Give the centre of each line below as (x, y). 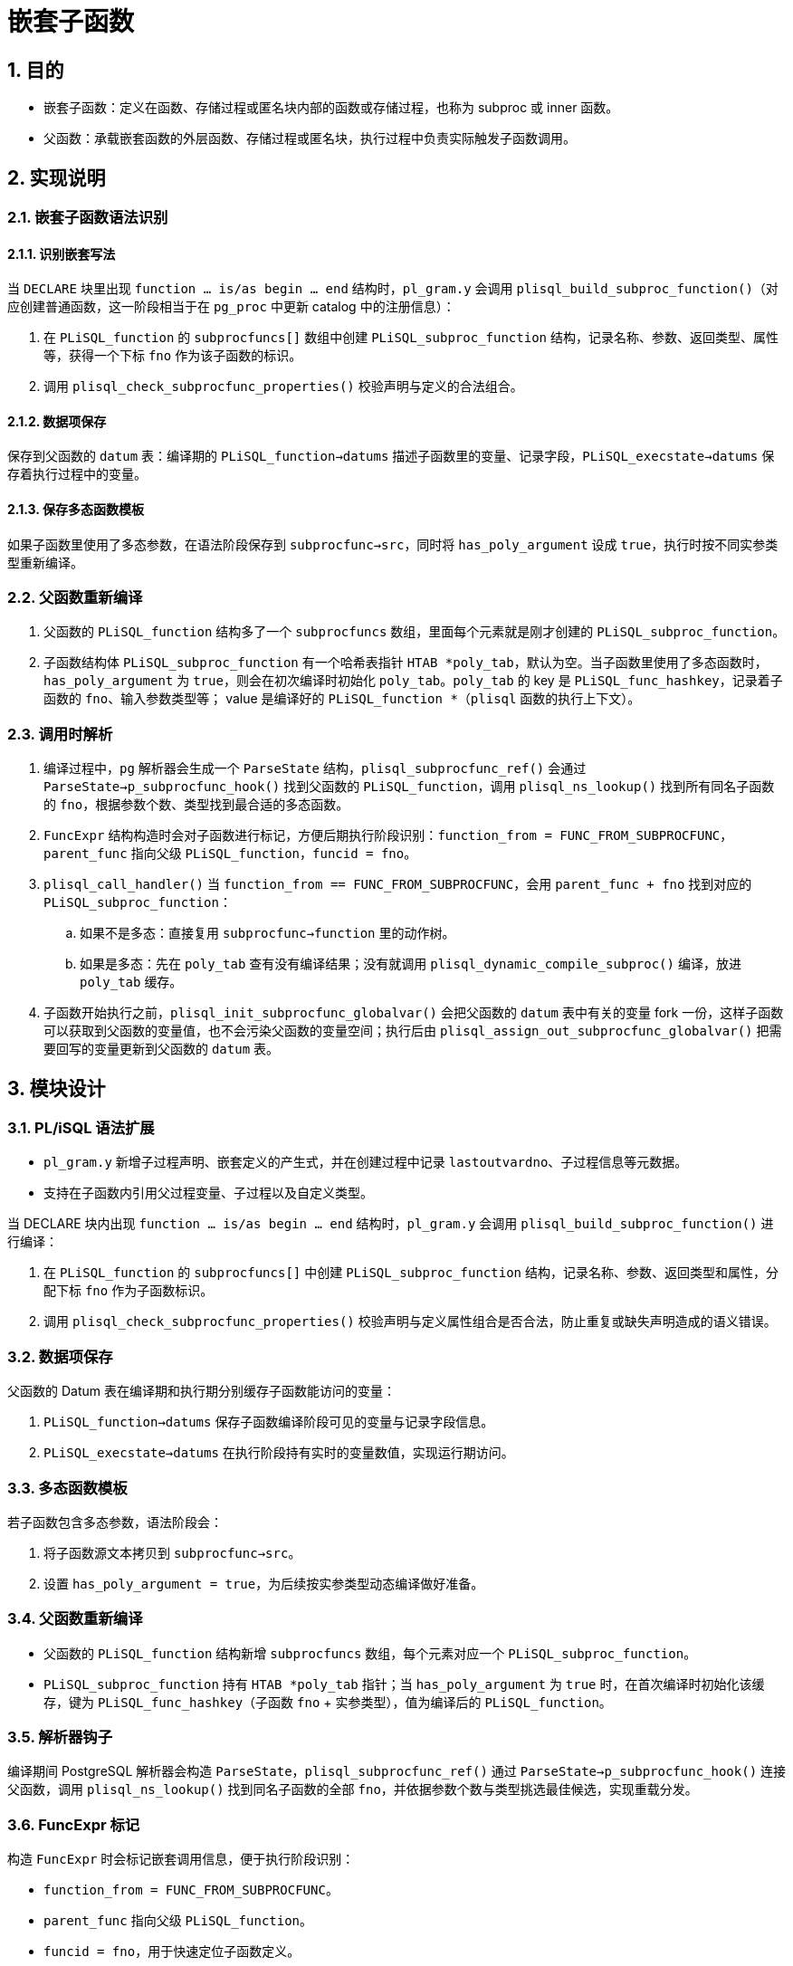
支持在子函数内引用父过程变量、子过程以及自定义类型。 (208, 1193)
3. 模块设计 (57, 1088)
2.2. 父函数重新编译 (75, 598)
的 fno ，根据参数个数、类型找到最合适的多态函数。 (196, 805)
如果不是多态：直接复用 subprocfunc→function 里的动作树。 (268, 933)
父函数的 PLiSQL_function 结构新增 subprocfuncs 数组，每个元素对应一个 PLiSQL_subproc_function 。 (370, 1653)
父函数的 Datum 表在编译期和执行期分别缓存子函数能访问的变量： (201, 1391)
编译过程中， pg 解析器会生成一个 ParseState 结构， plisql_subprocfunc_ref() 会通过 (315, 768)
